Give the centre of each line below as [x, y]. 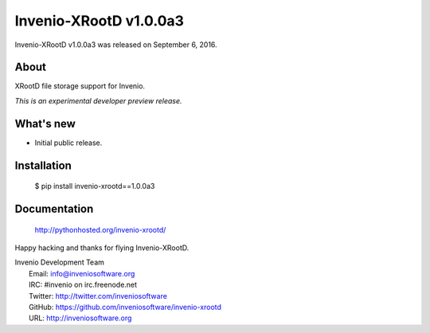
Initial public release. [68, 143]
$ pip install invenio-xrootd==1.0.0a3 [95, 186]
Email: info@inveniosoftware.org [82, 273]
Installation [43, 165]
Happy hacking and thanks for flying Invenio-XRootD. [102, 248]
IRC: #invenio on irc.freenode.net [83, 285]
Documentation [54, 208]
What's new [45, 123]
